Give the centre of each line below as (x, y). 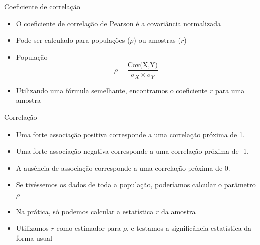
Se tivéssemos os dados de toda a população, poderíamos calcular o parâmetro (136, 185)
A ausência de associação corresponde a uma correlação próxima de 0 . (123, 167)
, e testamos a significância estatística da (189, 228)
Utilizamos (32, 228)
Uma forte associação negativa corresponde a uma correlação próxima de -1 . (132, 151)
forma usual (34, 238)
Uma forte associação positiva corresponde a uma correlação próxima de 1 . (130, 134)
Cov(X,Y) (143, 66)
